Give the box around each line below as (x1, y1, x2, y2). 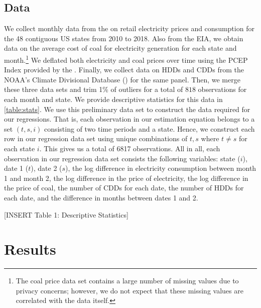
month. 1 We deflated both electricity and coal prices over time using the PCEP (4, 53, 248, 65)
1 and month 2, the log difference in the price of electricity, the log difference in (4, 172, 248, 183)
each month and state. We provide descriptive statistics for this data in (4, 94, 223, 105)
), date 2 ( (31, 163, 62, 173)
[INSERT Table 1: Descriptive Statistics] (4, 209, 128, 220)
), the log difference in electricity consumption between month (65, 163, 256, 173)
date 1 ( (4, 163, 29, 173)
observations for (198, 84, 247, 94)
